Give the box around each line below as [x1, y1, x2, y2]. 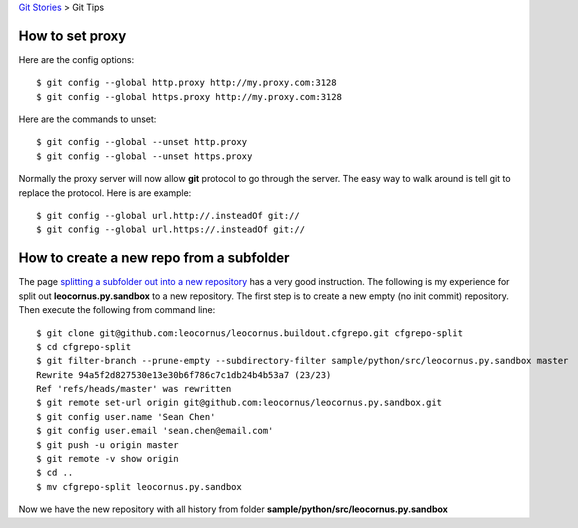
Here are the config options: [18, 53, 135, 65]
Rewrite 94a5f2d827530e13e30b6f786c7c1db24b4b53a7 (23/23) [36, 369, 332, 380]
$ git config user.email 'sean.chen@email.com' [36, 425, 274, 437]
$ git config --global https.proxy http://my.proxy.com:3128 [36, 91, 342, 102]
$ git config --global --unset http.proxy [36, 136, 248, 148]
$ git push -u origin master [36, 439, 179, 450]
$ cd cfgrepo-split [36, 341, 132, 352]
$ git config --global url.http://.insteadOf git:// [36, 210, 300, 222]
